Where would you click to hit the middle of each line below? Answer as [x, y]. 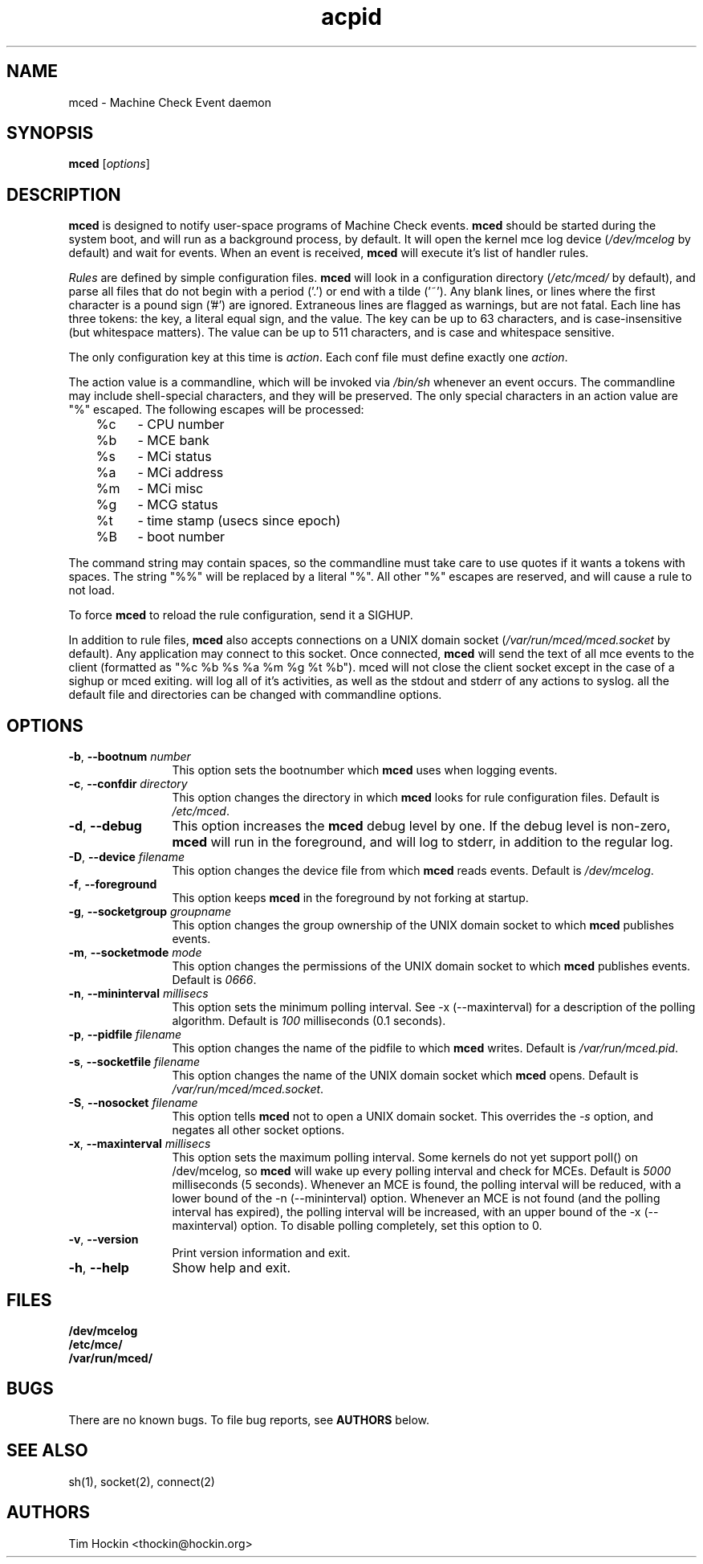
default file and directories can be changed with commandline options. [255, 695]
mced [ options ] [109, 164]
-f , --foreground [113, 884]
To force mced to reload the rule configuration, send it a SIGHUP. [241, 615]
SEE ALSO [47, 1451]
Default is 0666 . [214, 980]
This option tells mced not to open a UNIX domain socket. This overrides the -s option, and [412, 1117]
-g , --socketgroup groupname [150, 912]
